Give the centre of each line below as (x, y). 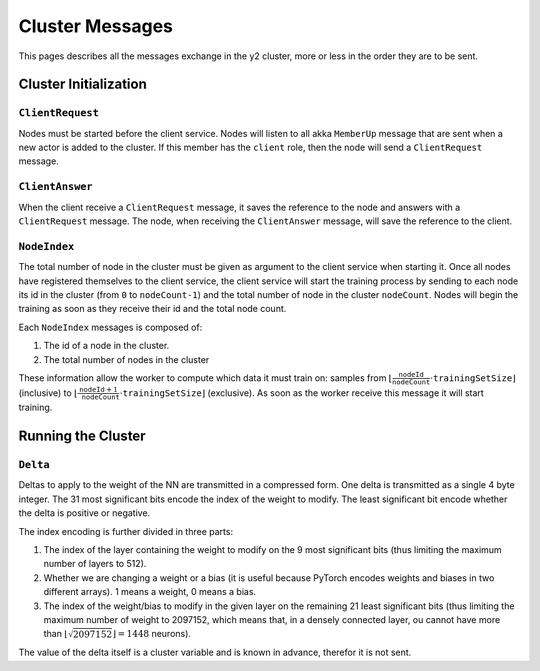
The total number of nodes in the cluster (126, 359)
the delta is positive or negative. (84, 513)
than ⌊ (56, 634)
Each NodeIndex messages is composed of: (110, 327)
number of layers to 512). (95, 564)
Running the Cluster (82, 436)
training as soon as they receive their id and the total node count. (152, 309)
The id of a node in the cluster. (106, 346)
